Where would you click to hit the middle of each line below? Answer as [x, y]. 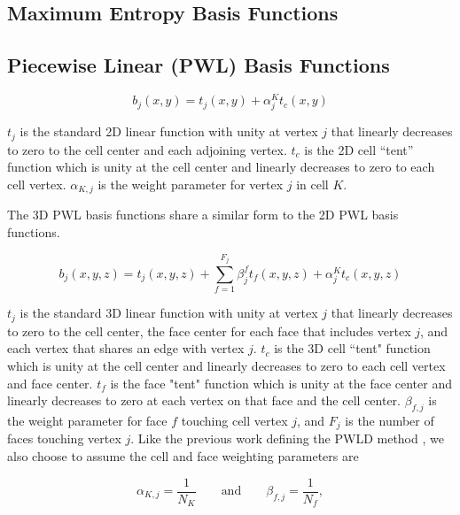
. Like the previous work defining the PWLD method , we [287, 438]
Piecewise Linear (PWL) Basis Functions [199, 65]
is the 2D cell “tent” [359, 149]
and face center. [50, 383]
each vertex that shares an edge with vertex [126, 348]
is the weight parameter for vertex [191, 184]
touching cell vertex [234, 420]
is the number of [390, 420]
